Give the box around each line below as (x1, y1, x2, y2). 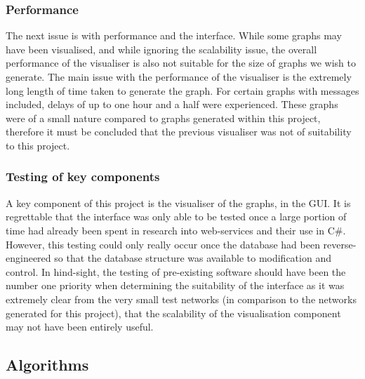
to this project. (6, 138, 70, 152)
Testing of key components (6, 168, 160, 185)
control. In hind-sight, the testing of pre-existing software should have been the (6, 264, 346, 279)
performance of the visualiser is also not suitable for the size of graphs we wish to (6, 55, 356, 70)
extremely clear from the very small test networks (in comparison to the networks (6, 291, 357, 306)
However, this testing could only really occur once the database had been (6, 237, 320, 251)
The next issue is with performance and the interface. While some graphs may (6, 28, 342, 43)
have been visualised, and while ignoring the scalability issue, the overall (6, 41, 317, 56)
